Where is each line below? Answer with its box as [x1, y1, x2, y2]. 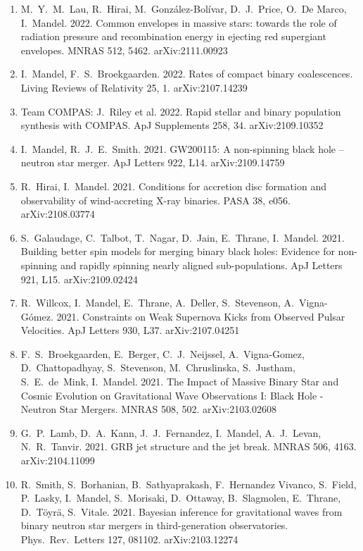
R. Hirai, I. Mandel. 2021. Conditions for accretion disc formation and [20, 178, 326, 193]
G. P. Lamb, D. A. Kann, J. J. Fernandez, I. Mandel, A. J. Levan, [20, 425, 321, 440]
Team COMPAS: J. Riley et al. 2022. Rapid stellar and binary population [20, 104, 341, 118]
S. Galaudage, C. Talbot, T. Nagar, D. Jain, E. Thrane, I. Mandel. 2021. [20, 230, 345, 244]
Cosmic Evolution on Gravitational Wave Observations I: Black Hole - [20, 388, 324, 402]
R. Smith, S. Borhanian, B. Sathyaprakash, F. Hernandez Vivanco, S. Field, [20, 476, 357, 491]
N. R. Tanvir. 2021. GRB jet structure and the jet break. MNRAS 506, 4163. [20, 439, 357, 454]
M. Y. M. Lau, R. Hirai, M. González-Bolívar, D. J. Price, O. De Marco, [20, 1, 347, 16]
